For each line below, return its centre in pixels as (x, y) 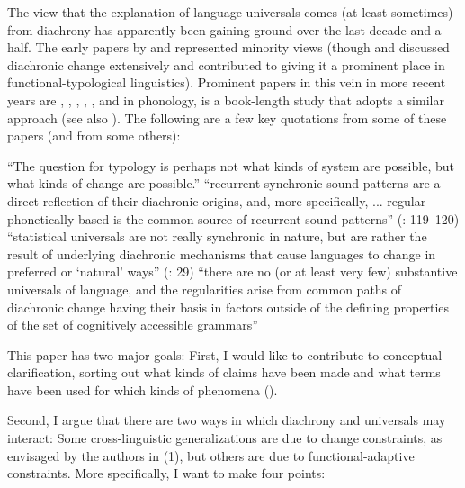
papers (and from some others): (94, 136)
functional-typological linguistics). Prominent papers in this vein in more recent (227, 82)
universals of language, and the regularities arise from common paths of (205, 289)
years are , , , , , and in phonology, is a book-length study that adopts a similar (226, 99)
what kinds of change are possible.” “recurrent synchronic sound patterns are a (224, 183)
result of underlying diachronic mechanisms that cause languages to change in (222, 253)
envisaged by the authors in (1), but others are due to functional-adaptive (211, 455)
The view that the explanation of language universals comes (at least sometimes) (230, 12)
